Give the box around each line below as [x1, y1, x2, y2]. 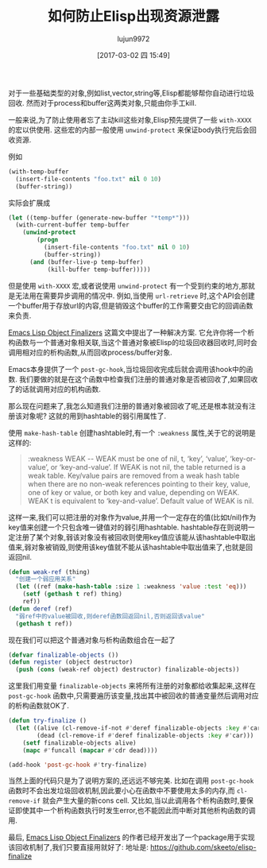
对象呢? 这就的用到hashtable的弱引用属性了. [21, 411, 167, 420]
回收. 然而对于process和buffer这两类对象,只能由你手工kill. [8, 98, 197, 107]
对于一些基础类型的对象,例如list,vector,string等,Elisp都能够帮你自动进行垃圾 [8, 88, 254, 98]
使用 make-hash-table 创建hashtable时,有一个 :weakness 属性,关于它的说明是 [8, 428, 257, 437]
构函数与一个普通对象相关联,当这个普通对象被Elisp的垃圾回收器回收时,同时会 [8, 337, 258, 347]
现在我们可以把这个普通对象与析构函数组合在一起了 [8, 635, 176, 645]
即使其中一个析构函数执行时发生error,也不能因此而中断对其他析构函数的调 [14, 806, 256, 816]
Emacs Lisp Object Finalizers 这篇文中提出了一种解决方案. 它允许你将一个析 [8, 327, 255, 337]
